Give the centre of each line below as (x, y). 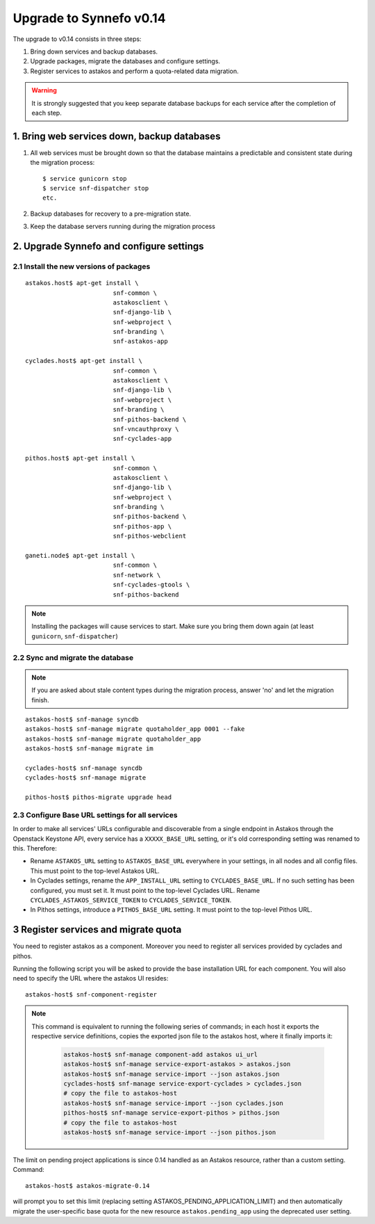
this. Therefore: (35, 848)
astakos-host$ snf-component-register (91, 994)
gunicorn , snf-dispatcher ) (75, 636)
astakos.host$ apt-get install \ (82, 283)
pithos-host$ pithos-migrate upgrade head (99, 797)
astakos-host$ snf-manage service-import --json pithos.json (170, 1133)
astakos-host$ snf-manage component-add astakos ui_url (161, 1054)
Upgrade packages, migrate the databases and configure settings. (125, 61)
